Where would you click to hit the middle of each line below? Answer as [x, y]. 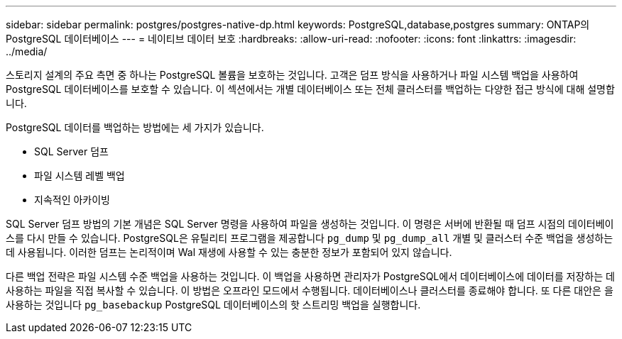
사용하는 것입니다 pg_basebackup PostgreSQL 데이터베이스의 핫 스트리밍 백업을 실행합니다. [213, 305]
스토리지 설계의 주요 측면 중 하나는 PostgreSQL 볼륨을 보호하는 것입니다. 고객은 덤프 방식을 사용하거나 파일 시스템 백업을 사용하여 [292, 75]
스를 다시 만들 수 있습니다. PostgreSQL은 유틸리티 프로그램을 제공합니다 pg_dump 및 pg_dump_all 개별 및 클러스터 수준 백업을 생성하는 [310, 238]
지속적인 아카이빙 [72, 200]
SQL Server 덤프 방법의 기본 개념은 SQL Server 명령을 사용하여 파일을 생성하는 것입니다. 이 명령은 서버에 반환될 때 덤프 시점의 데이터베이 [310, 224]
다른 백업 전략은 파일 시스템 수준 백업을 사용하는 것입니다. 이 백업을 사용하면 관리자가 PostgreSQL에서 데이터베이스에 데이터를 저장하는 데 [310, 276]
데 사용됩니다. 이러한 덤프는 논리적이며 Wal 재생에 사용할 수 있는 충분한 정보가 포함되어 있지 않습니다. [229, 252]
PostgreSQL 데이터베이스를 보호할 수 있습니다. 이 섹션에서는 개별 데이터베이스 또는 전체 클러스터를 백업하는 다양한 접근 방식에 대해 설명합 [310, 89]
